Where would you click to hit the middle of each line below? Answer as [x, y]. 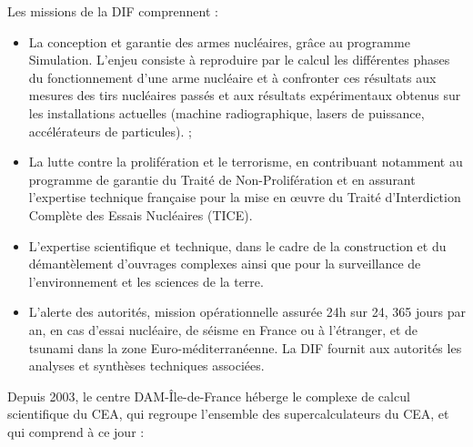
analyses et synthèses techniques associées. [146, 366]
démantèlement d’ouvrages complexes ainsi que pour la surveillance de [225, 264]
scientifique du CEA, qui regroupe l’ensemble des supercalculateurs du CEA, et [228, 414]
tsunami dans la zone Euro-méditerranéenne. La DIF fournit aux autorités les [245, 347]
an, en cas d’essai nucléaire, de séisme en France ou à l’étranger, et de [223, 329]
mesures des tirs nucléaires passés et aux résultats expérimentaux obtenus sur [245, 95]
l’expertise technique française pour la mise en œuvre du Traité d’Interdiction [245, 197]
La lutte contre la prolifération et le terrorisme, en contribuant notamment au [246, 162]
